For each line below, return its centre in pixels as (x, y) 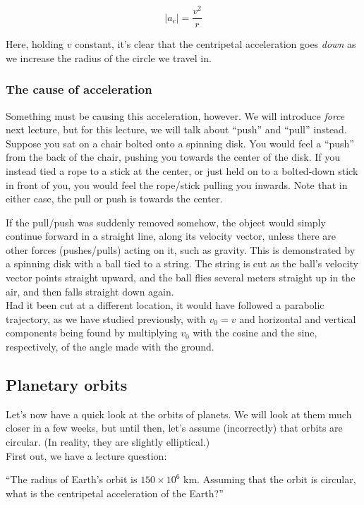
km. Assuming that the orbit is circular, (270, 479)
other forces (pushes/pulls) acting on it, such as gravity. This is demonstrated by (181, 249)
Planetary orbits (67, 385)
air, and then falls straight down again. (90, 291)
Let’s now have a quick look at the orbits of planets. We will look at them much (179, 414)
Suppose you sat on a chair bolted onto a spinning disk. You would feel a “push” (180, 143)
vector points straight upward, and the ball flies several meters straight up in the (181, 278)
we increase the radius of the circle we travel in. (109, 57)
